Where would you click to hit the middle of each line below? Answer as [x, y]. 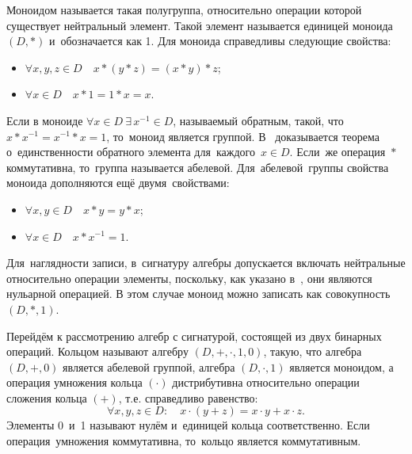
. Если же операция [338, 152]
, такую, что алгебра [313, 351]
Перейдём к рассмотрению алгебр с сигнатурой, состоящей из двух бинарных [194, 336]
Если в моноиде [45, 120]
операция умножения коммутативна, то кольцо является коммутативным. [184, 441]
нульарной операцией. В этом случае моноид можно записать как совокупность [198, 294]
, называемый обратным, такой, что [258, 120]
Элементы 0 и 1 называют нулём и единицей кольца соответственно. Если [188, 425]
